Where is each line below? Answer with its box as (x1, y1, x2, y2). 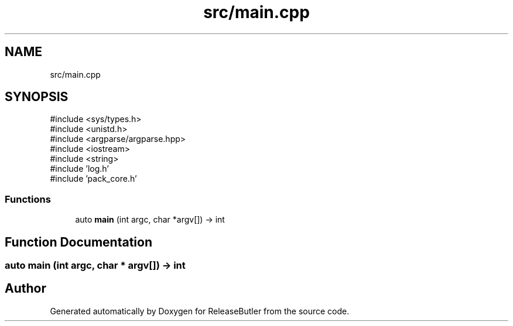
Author (5, 281, 46, 296)
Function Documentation (5, 234, 152, 249)
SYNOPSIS (5, 89, 69, 105)
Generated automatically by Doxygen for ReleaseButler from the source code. (50, 306, 350, 316)
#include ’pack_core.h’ (50, 174, 137, 184)
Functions (5, 193, 51, 205)
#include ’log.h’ (50, 164, 109, 174)
